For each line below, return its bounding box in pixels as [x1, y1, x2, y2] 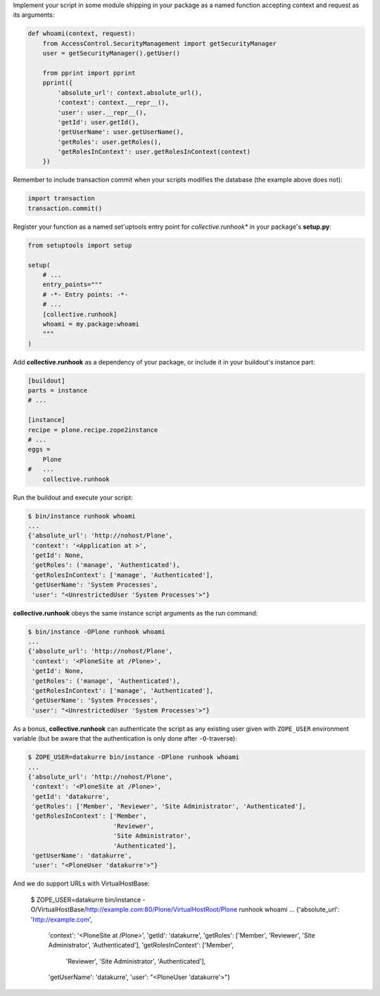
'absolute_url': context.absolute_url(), [57, 89, 203, 96]
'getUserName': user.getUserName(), [57, 128, 184, 136]
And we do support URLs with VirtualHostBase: [13, 879, 151, 888]
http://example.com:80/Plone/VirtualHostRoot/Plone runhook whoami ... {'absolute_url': [86, 905, 341, 914]
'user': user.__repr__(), [57, 108, 147, 116]
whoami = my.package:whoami [42, 320, 140, 328]
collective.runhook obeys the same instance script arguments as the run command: [13, 608, 258, 617]
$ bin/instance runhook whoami [27, 512, 137, 520]
